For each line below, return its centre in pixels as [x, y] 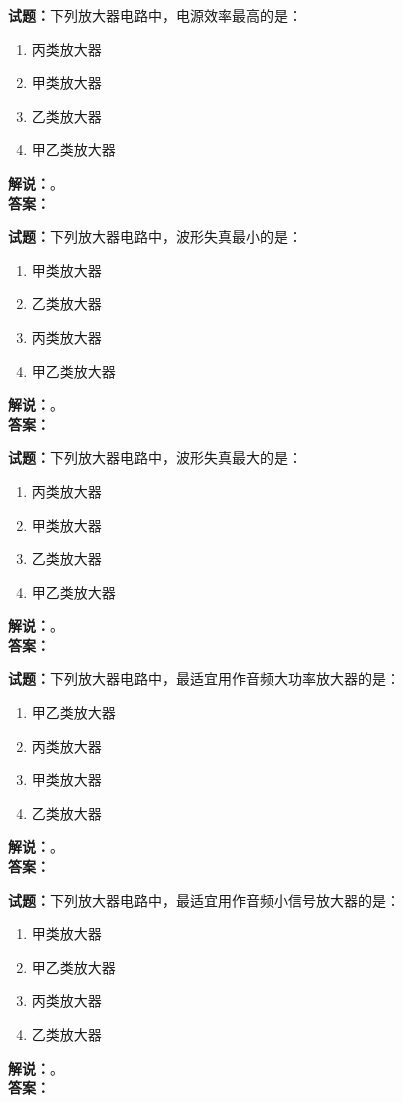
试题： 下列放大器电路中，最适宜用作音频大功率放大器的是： [204, 678]
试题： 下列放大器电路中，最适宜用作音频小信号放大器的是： [204, 899]
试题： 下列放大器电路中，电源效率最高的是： [155, 15]
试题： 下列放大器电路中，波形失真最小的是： [155, 236]
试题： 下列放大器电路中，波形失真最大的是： [155, 457]
